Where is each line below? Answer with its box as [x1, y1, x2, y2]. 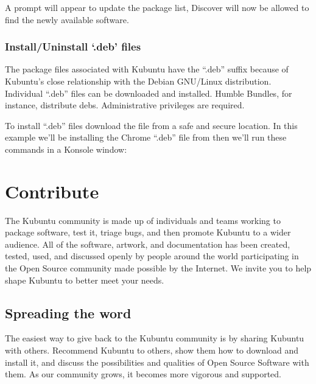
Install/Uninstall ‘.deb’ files [5, 39, 141, 54]
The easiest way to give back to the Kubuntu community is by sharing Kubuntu [5, 332, 304, 344]
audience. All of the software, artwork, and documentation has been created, [5, 237, 290, 250]
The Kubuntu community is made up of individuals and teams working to [5, 214, 281, 226]
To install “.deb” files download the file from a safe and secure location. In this [5, 119, 298, 131]
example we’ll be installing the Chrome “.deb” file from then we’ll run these [5, 131, 287, 144]
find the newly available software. [5, 13, 129, 26]
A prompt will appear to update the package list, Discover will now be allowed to [5, 1, 309, 13]
